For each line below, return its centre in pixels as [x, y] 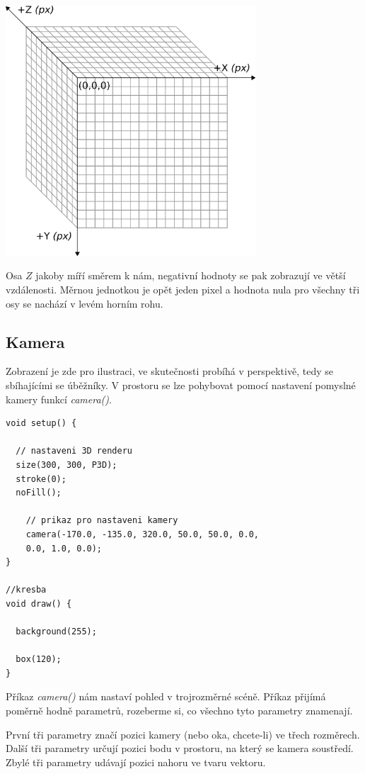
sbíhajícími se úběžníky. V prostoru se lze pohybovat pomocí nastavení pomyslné [181, 385]
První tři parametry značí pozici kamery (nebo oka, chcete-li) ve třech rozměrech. [183, 734]
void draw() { [39, 604]
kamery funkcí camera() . [59, 399]
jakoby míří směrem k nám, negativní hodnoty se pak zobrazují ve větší [191, 275]
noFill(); [39, 493]
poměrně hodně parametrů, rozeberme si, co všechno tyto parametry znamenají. [179, 711]
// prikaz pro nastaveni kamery [102, 521]
